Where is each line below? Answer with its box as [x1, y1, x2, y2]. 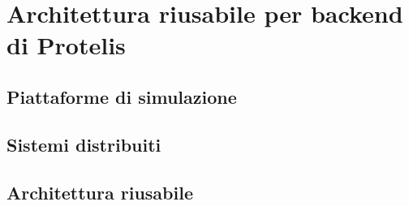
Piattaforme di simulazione [6, 84, 237, 109]
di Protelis [6, 28, 126, 62]
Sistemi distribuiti [6, 131, 161, 157]
